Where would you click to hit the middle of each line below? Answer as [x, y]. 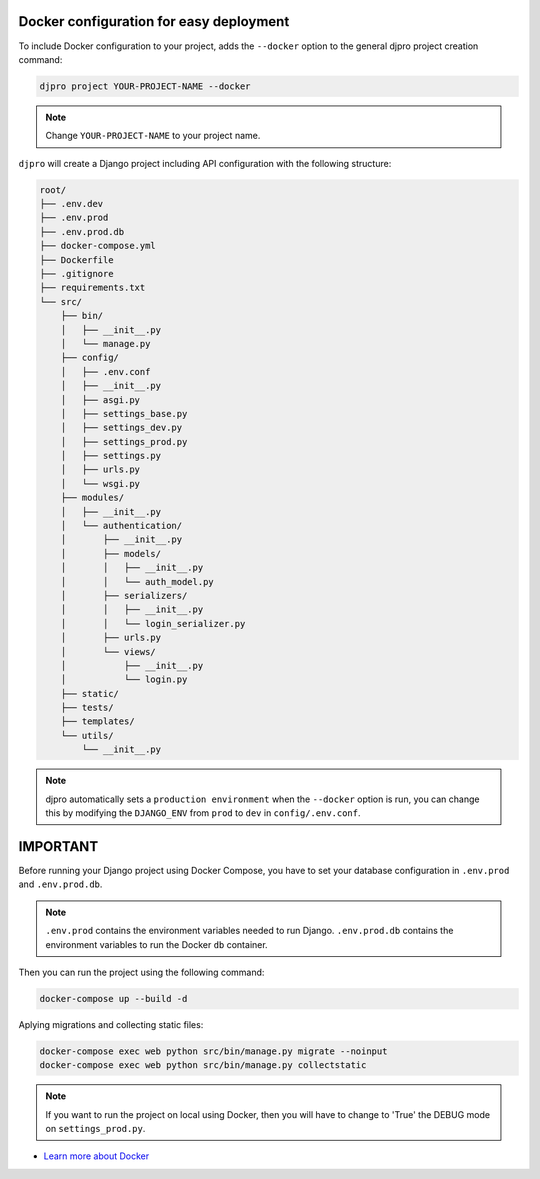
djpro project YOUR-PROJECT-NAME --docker [145, 86]
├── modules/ [92, 498]
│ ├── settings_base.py [124, 413]
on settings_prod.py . [95, 1128]
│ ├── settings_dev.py [121, 428]
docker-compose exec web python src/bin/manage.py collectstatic [203, 1065]
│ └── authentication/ [121, 526]
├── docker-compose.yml [98, 246]
